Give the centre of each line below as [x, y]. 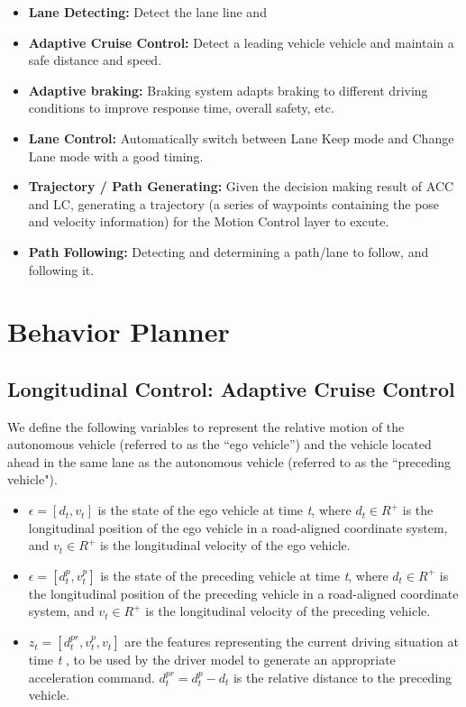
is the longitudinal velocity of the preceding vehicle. [288, 611]
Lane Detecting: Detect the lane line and [147, 12]
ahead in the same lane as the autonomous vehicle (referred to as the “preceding [229, 461]
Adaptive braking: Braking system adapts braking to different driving [228, 90]
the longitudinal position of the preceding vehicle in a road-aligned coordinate [243, 593]
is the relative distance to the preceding [343, 677]
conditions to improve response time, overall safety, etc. [181, 108]
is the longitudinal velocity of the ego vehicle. [225, 545]
